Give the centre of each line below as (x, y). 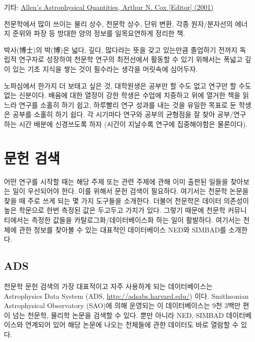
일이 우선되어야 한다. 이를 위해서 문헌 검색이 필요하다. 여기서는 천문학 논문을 (130, 191)
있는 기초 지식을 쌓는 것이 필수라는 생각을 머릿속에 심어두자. (105, 69)
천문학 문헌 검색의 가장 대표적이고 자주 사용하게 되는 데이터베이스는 (108, 286)
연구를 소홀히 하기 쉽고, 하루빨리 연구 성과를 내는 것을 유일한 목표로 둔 (127, 104)
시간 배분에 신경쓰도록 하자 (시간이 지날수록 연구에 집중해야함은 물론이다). (133, 124)
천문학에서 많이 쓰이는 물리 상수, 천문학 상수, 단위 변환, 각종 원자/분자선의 (118, 23)
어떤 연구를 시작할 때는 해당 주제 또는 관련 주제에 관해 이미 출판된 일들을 (116, 181)
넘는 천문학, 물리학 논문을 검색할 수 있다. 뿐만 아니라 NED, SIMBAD (118, 315)
